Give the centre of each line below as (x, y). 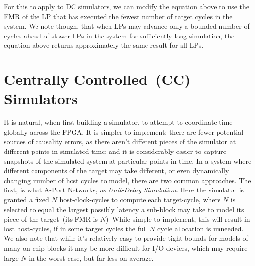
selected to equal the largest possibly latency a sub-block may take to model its (124, 209)
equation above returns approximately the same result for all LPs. (104, 45)
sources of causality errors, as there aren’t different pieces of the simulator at (120, 141)
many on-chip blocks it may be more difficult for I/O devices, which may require (126, 248)
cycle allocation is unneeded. (200, 228)
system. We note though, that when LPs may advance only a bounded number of (127, 26)
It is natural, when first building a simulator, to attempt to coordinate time (118, 122)
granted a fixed (27, 200)
